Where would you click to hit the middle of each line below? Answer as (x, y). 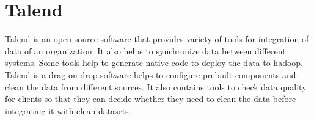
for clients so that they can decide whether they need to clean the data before (151, 99)
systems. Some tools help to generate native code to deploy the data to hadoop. (154, 63)
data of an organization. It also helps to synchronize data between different (145, 50)
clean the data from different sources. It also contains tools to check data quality (156, 86)
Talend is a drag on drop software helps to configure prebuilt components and (151, 74)
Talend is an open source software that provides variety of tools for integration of (157, 39)
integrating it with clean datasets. (68, 110)
